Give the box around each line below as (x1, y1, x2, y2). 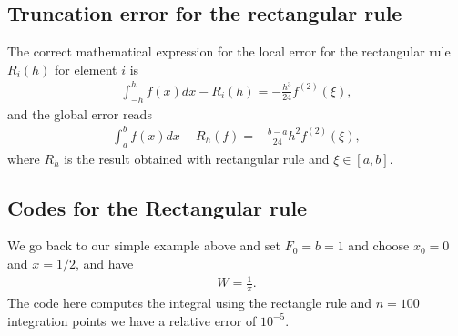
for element (55, 59, 117, 78)
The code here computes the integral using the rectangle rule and (7, 293, 372, 311)
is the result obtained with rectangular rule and (64, 148, 330, 168)
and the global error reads (7, 104, 152, 123)
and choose (348, 236, 410, 255)
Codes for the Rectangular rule (7, 193, 308, 221)
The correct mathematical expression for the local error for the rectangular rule (7, 42, 451, 61)
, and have (75, 254, 134, 273)
